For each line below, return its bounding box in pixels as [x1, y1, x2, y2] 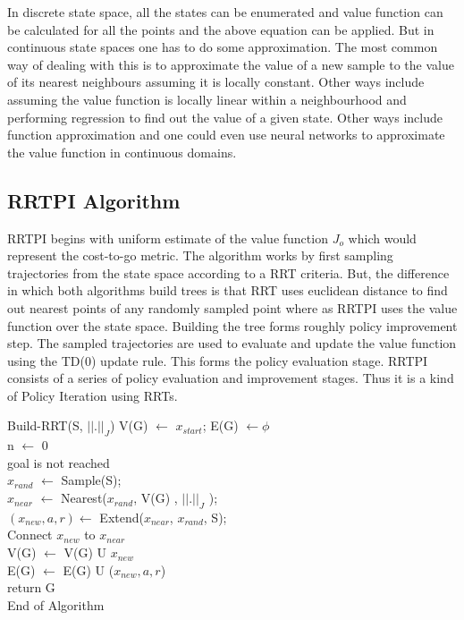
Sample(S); [61, 471, 122, 489]
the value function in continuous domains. [7, 142, 237, 161]
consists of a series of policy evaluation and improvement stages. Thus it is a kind [7, 369, 454, 387]
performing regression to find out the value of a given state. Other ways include [7, 107, 443, 126]
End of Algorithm [7, 595, 105, 614]
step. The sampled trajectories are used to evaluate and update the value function [7, 334, 457, 352]
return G [7, 578, 55, 597]
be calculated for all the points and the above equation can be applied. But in [7, 20, 434, 38]
